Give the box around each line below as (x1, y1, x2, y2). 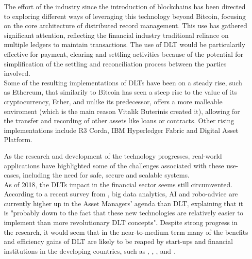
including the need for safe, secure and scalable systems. (23, 170, 190, 180)
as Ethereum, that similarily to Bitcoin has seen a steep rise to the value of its (4, 87, 237, 97)
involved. (4, 68, 31, 78)
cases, (4, 170, 21, 180)
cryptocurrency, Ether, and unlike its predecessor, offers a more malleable (4, 96, 222, 106)
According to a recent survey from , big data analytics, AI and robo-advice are (4, 189, 238, 199)
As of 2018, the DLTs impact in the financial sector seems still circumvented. (4, 179, 233, 189)
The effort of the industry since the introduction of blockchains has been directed (4, 1, 246, 11)
